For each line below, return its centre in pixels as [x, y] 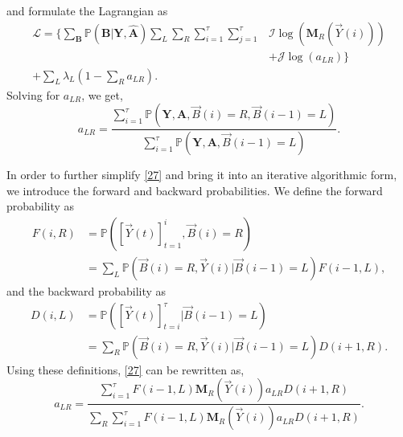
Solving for [33, 94]
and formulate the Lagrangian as [87, 10]
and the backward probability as [86, 291]
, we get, [102, 94]
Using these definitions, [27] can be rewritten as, [125, 369]
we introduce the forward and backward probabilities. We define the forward [195, 190]
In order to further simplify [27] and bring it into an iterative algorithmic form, [202, 175]
